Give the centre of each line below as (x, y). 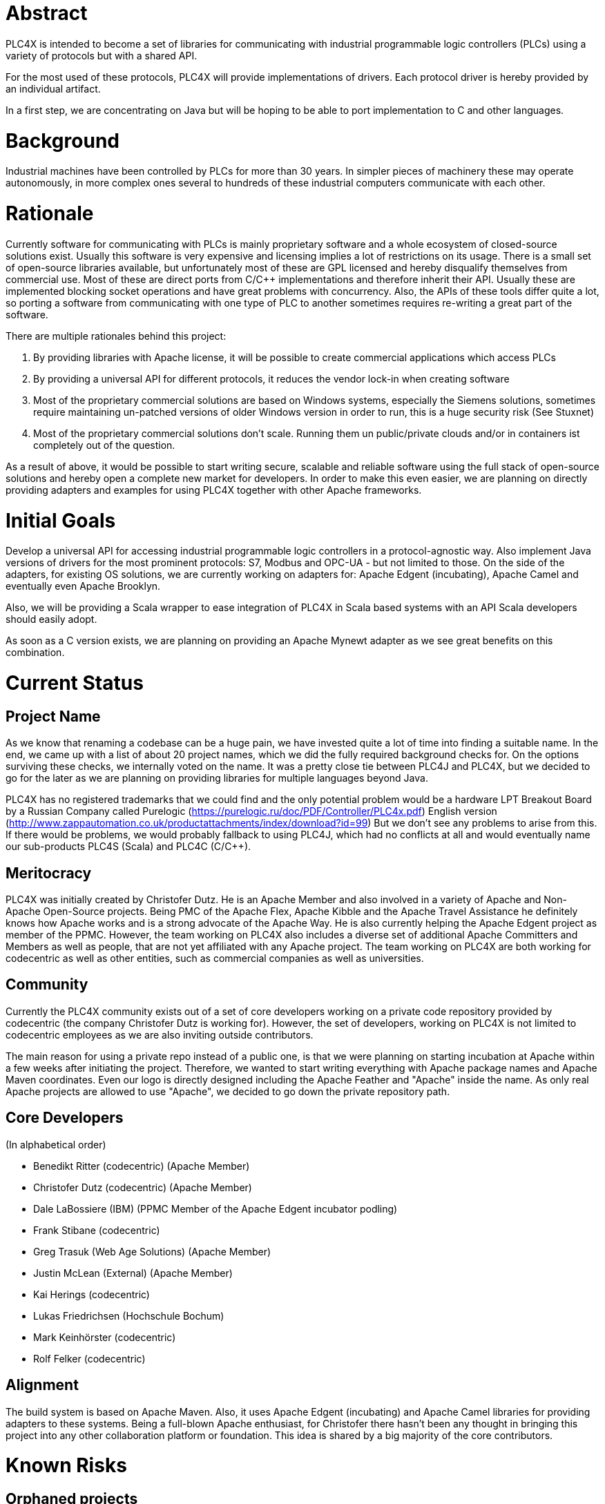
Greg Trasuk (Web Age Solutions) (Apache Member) (152, 1251)
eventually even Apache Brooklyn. (83, 586)
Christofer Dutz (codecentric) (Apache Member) (143, 1187)
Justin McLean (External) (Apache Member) (133, 1273)
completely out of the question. (104, 445)
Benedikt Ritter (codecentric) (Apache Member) (142, 1166)
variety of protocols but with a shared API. (102, 55)
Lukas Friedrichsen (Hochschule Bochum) (129, 1315)
